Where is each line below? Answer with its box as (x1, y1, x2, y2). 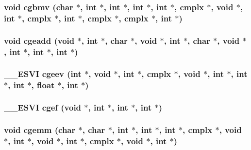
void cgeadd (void (4, 34, 75, 46)
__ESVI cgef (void (4, 101, 82, 113)
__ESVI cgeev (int (4, 68, 82, 80)
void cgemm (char (4, 124, 76, 136)
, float (31, 79, 55, 91)
